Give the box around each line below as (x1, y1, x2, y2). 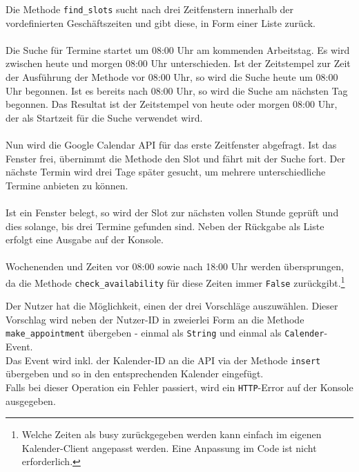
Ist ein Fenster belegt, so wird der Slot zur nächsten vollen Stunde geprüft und (6, 205, 339, 219)
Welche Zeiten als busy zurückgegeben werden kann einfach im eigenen (21, 427, 322, 442)
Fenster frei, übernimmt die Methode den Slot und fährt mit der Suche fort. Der (6, 151, 345, 165)
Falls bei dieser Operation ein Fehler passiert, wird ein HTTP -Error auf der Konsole (6, 379, 353, 394)
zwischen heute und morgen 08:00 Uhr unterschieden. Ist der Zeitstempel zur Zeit (6, 56, 351, 70)
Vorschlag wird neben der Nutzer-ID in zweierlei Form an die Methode (6, 312, 304, 326)
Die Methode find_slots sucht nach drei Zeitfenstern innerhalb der (6, 2, 294, 16)
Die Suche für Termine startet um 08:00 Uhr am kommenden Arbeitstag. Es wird (6, 42, 350, 57)
